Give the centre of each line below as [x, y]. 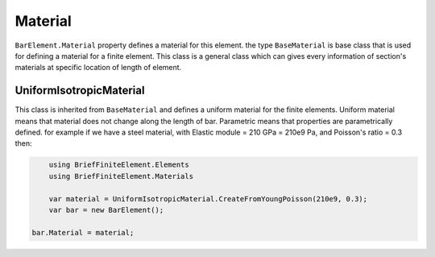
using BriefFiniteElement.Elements [119, 165]
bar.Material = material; [83, 232]
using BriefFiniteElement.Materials [121, 176]
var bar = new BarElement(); [106, 210]
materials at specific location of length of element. [98, 68]
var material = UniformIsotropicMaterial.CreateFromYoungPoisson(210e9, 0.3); [208, 199]
